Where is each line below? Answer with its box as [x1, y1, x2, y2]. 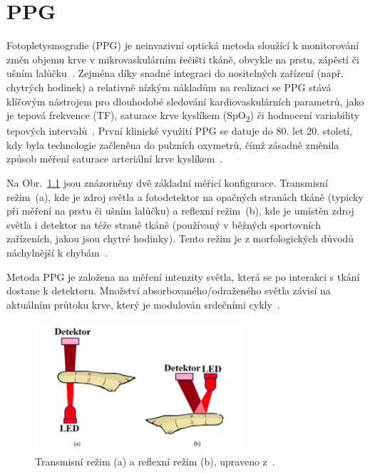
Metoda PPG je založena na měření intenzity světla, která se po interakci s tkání [6, 269, 360, 284]
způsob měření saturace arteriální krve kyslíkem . [6, 151, 223, 166]
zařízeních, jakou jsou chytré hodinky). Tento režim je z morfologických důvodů [6, 231, 354, 246]
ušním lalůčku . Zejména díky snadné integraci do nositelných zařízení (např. [6, 66, 344, 81]
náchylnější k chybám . [6, 244, 108, 259]
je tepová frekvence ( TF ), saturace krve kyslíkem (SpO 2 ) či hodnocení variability [6, 108, 360, 124]
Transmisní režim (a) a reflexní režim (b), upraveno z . [35, 454, 275, 469]
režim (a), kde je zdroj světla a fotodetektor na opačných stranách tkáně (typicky [6, 189, 364, 204]
